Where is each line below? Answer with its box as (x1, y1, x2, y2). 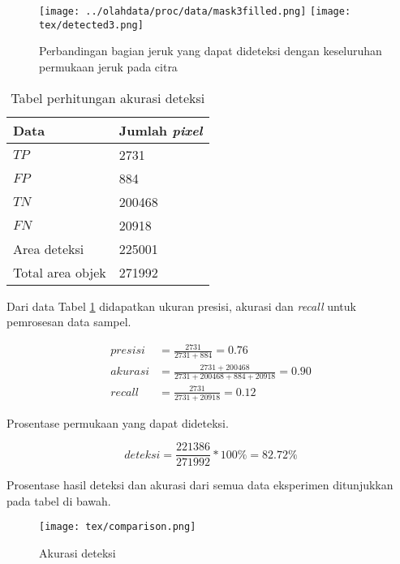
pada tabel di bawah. (6, 492, 111, 509)
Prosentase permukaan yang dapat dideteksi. (6, 414, 229, 431)
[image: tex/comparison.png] (39, 521, 196, 533)
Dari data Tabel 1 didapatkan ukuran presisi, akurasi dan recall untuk (6, 297, 356, 314)
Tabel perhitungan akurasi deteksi (11, 88, 205, 107)
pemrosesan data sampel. (6, 313, 131, 330)
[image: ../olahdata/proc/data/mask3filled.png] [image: (39, 6, 351, 17)
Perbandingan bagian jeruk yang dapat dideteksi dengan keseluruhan (39, 42, 382, 59)
